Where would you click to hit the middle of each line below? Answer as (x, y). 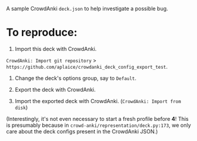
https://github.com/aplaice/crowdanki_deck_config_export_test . (87, 66)
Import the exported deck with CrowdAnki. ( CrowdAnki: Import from (98, 101)
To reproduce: (42, 33)
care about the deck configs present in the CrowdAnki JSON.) (82, 131)
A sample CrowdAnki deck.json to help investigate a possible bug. (87, 9)
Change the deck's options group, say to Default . (76, 78)
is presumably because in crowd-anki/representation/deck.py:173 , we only (99, 125)
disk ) (21, 107)
